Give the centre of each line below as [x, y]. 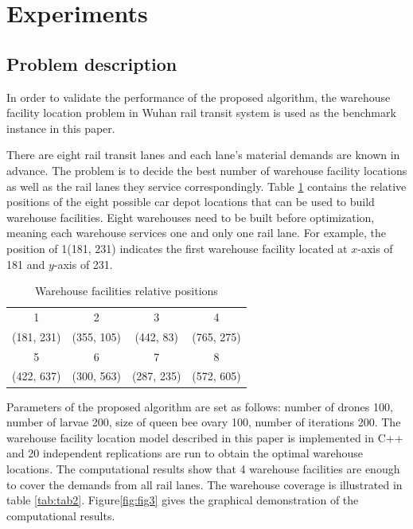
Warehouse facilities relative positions [126, 291]
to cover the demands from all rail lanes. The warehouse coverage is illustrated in [205, 484]
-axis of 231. [83, 264]
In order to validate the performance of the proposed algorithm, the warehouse [199, 97]
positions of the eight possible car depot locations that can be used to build [191, 202]
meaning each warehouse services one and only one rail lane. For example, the [196, 233]
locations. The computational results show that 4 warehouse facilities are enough [203, 468]
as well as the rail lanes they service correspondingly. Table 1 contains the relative [206, 186]
